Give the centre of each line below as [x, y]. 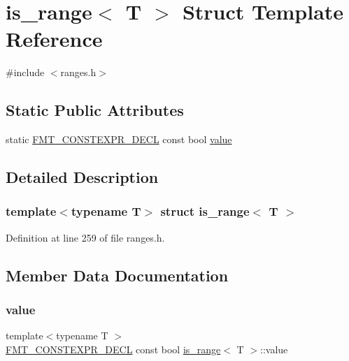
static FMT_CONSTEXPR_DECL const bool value [119, 139]
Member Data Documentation [117, 275]
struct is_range [205, 211]
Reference [54, 39]
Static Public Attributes [95, 110]
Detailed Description [82, 177]
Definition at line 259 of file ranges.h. [85, 237]
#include [25, 72]
